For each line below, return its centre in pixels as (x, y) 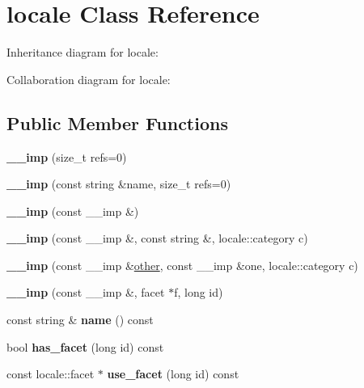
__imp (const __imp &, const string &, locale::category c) (157, 238)
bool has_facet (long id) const (85, 346)
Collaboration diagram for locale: (89, 79)
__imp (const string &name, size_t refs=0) (119, 184)
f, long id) (199, 292)
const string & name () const (80, 320)
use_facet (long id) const (173, 374)
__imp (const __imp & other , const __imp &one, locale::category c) (182, 265)
